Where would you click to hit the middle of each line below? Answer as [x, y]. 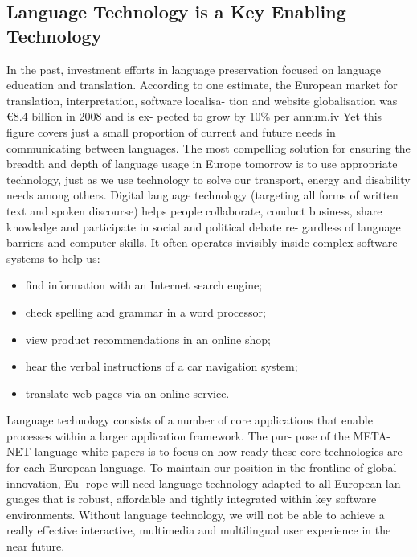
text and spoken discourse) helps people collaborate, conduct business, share [194, 210]
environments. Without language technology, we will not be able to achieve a [196, 514]
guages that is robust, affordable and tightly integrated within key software [192, 499]
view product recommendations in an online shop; [148, 339]
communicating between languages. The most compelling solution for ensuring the [208, 147]
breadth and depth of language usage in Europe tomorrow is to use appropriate [202, 164]
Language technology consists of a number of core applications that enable [190, 420]
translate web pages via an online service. [127, 393]
